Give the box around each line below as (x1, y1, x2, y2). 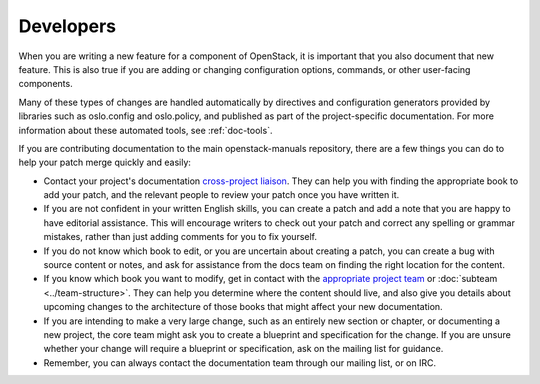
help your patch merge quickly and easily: (18, 156, 192, 169)
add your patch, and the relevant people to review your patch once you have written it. (43, 189, 400, 201)
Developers (18, 15, 117, 37)
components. (18, 78, 74, 90)
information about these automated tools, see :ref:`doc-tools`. (18, 124, 273, 136)
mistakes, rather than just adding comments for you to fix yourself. (43, 231, 318, 243)
